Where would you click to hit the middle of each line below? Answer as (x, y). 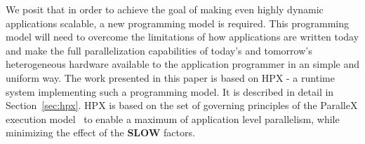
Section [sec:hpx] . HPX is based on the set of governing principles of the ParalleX (182, 105)
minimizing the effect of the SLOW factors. (100, 132)
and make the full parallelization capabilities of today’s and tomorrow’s (159, 50)
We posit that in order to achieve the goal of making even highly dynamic (165, 9)
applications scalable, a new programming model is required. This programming (178, 23)
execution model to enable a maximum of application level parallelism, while (173, 118)
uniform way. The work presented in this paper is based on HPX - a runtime (170, 77)
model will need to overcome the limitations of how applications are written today (182, 37)
